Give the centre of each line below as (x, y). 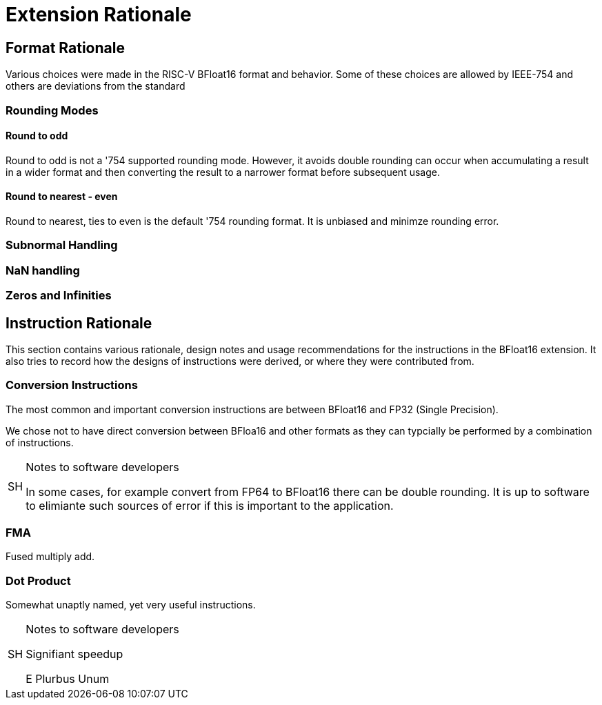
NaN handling (43, 270)
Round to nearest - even (62, 197)
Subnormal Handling (62, 245)
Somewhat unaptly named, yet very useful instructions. (131, 605)
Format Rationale (65, 48)
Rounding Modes (52, 110)
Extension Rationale (99, 14)
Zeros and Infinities (59, 296)
